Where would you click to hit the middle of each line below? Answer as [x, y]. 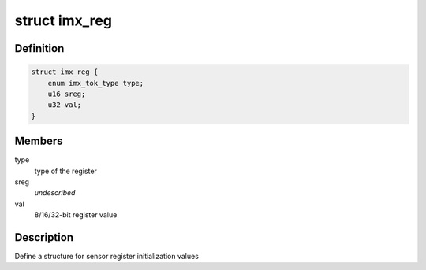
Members [39, 141]
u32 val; [65, 105]
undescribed [55, 193]
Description [44, 237]
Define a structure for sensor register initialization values [106, 257]
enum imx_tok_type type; [96, 83]
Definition [39, 48]
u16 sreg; [67, 94]
